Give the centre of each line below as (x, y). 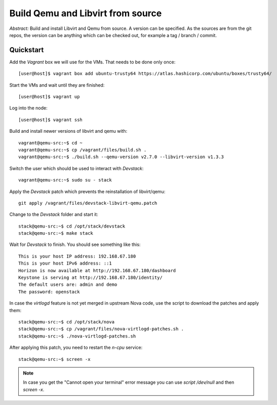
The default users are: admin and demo (68, 285)
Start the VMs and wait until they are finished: (57, 85)
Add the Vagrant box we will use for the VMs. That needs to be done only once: (92, 62)
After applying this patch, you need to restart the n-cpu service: (76, 348)
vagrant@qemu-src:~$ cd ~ (51, 143)
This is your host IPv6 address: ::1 (65, 263)
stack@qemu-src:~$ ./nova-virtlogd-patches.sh (77, 336)
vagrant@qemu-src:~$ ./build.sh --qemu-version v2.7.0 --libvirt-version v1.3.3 (121, 157)
